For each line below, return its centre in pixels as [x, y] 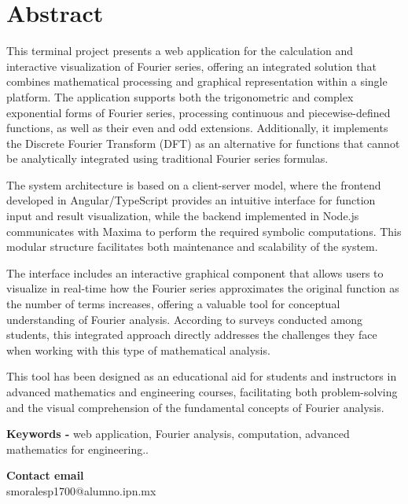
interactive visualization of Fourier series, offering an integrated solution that [191, 66]
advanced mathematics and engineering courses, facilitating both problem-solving [202, 392]
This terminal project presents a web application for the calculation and [180, 51]
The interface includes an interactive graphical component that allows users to [195, 272]
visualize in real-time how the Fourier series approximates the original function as [203, 288]
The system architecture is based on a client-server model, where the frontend [194, 184]
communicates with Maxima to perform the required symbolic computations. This [204, 231]
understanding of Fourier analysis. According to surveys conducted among [185, 319]
